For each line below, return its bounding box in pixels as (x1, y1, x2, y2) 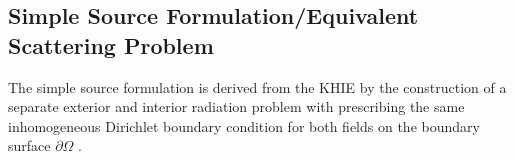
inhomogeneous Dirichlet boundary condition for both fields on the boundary (8, 115, 480, 136)
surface (8, 135, 51, 156)
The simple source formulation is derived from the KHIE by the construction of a (8, 76, 507, 97)
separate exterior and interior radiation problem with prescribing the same (8, 96, 465, 117)
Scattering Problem (8, 29, 214, 60)
